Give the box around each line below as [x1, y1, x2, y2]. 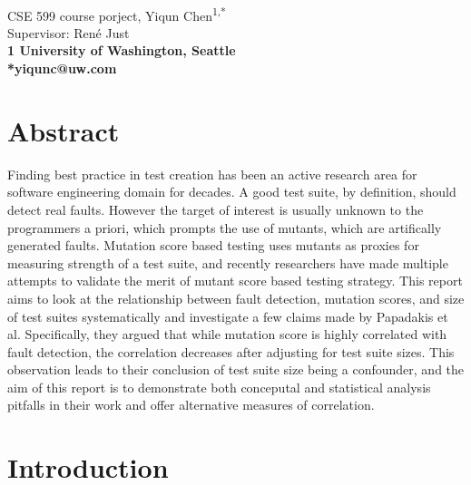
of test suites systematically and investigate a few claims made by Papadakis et [7, 306, 448, 325]
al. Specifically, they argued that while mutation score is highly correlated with [7, 325, 447, 344]
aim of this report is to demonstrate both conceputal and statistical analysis [7, 377, 431, 396]
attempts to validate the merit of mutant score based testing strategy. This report [7, 271, 463, 290]
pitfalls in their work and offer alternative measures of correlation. [7, 395, 375, 414]
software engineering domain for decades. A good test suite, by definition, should [7, 182, 456, 201]
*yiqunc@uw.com [7, 59, 117, 78]
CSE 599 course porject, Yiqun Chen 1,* [7, 3, 226, 24]
